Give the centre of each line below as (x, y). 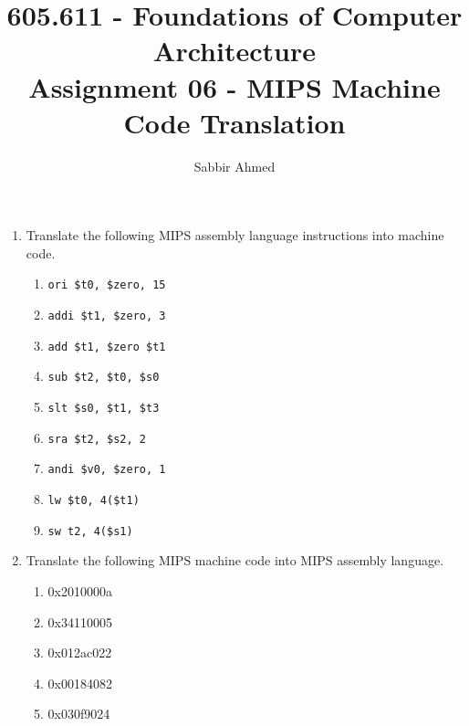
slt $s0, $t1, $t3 (104, 409)
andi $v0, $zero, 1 (107, 470)
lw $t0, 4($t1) (94, 501)
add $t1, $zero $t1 (107, 347)
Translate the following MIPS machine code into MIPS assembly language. (235, 560)
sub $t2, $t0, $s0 (104, 378)
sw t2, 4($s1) (90, 531)
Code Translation (234, 122)
